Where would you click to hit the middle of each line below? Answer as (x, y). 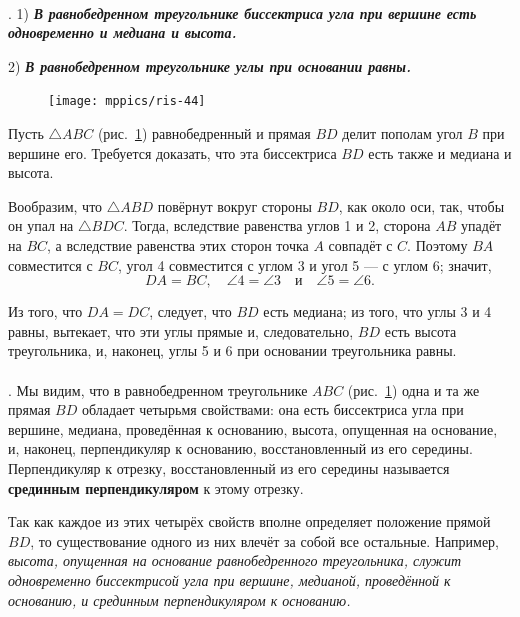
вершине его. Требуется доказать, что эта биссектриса (172, 152)
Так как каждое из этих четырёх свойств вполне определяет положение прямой (249, 521)
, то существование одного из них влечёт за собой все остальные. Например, (265, 540)
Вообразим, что (55, 205)
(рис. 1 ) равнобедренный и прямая (204, 133)
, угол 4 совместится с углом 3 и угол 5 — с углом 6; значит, (304, 264)
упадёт (481, 225)
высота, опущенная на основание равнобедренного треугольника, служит (235, 560)
